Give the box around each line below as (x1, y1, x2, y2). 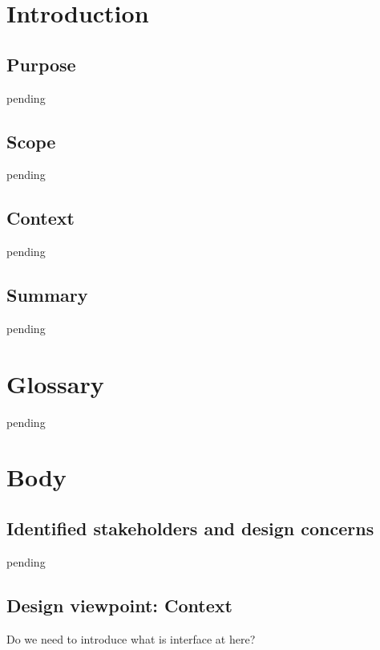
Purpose (6, 51, 76, 76)
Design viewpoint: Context (6, 592, 232, 617)
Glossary (6, 367, 104, 400)
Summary (6, 282, 88, 307)
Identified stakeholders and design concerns (6, 516, 374, 541)
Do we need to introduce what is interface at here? (6, 630, 256, 647)
